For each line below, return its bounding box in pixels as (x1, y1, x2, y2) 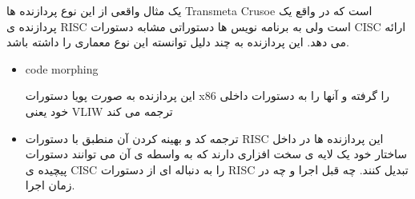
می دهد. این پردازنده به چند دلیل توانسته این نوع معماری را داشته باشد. (6, 34, 349, 50)
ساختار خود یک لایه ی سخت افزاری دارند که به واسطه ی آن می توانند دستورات (25, 145, 408, 162)
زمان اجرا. (25, 177, 75, 193)
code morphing (25, 60, 99, 77)
